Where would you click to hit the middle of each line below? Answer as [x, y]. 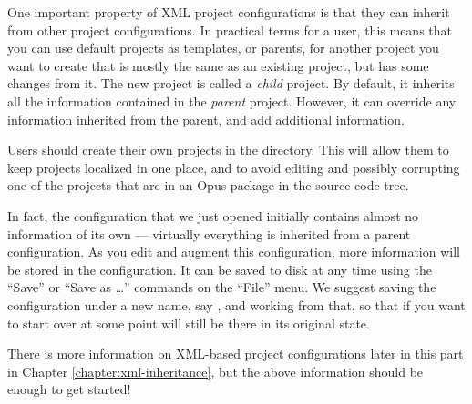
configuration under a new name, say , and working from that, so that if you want [236, 304]
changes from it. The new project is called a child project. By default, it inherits [231, 83]
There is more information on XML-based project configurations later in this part [236, 353]
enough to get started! [69, 389]
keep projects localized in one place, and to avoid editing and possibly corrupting [234, 167]
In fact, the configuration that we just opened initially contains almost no [213, 215]
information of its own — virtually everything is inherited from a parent [209, 233]
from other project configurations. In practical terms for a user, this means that [230, 30]
